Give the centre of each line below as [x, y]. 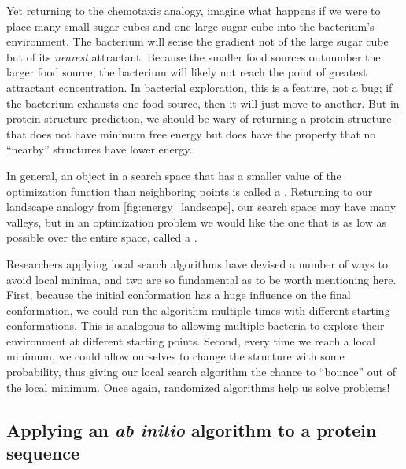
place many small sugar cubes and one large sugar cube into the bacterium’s [190, 26]
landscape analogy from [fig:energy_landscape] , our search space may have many [201, 207]
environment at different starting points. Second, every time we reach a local [191, 340]
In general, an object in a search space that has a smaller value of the [174, 175]
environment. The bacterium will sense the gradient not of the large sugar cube [197, 41]
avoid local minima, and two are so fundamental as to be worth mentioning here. [201, 279]
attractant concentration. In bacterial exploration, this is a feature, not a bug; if [199, 87]
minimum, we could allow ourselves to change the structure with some [175, 356]
